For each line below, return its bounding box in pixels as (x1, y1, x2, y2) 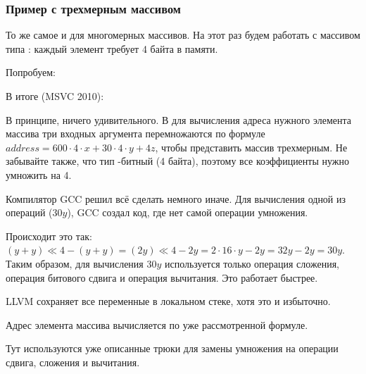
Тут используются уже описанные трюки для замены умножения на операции (6, 341, 339, 356)
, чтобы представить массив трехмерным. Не (155, 139, 348, 154)
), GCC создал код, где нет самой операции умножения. (67, 205, 308, 220)
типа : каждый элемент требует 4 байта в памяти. (6, 41, 218, 56)
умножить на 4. (6, 167, 72, 182)
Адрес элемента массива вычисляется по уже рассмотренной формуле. (6, 317, 308, 332)
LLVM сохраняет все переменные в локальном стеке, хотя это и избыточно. (6, 294, 331, 308)
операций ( (6, 205, 53, 220)
